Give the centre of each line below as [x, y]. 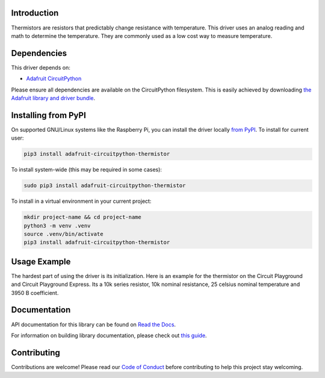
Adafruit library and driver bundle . [53, 98]
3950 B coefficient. [35, 293]
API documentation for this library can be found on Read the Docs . [94, 324]
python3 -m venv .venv [57, 225]
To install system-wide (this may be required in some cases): [87, 170]
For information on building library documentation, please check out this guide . [109, 335]
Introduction [35, 13]
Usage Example [41, 262]
